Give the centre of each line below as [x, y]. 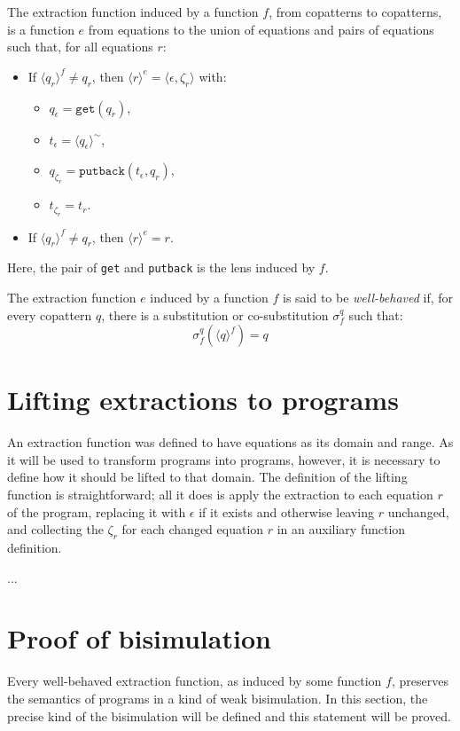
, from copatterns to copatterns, [355, 12]
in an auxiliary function [341, 529]
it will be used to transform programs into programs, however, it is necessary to [224, 459]
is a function [41, 29]
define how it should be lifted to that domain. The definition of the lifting [207, 477]
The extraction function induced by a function [133, 12]
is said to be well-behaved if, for [368, 297]
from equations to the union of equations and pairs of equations [261, 29]
